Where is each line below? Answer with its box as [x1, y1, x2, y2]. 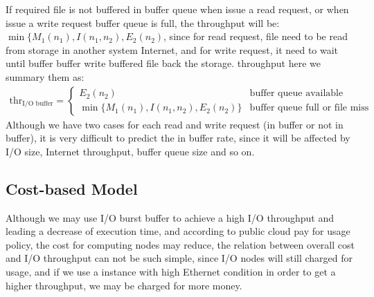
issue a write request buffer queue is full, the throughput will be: [6, 15, 280, 30]
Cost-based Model [6, 178, 138, 199]
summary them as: [6, 69, 84, 84]
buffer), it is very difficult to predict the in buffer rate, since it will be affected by [6, 131, 350, 145]
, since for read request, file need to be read [163, 29, 348, 44]
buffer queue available [249, 88, 344, 99]
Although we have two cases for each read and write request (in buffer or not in [6, 117, 344, 131]
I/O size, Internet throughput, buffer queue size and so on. [6, 144, 255, 158]
